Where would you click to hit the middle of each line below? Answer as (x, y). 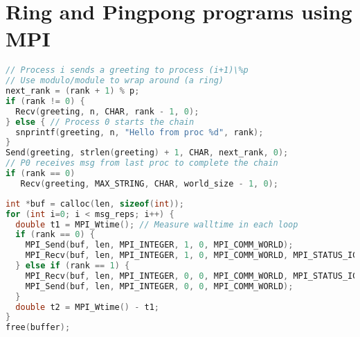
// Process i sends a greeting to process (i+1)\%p (127, 70)
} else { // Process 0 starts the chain (100, 122)
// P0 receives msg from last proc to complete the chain (142, 163)
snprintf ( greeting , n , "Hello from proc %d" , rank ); (139, 132)
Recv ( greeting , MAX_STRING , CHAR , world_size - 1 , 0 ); (149, 183)
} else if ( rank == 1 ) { (73, 266)
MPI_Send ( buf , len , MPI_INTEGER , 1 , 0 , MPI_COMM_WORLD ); (159, 245)
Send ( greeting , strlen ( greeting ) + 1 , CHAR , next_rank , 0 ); (147, 153)
